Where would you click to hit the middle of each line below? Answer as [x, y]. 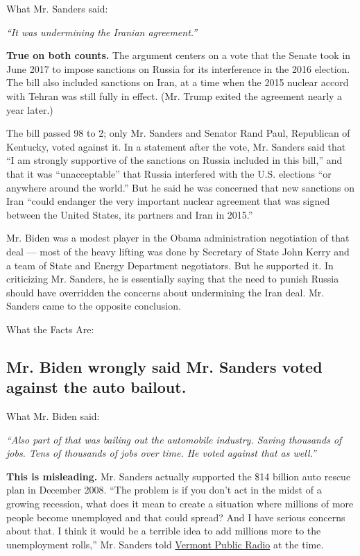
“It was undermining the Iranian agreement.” [102, 32]
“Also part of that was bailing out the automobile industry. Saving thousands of [174, 439]
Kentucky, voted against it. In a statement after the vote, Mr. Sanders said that [176, 146]
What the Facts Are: [50, 329]
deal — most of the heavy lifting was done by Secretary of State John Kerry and [178, 251]
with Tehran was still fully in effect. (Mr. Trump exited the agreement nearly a [174, 95]
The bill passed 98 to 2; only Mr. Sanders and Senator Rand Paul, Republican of [178, 133]
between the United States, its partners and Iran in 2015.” [130, 214]
